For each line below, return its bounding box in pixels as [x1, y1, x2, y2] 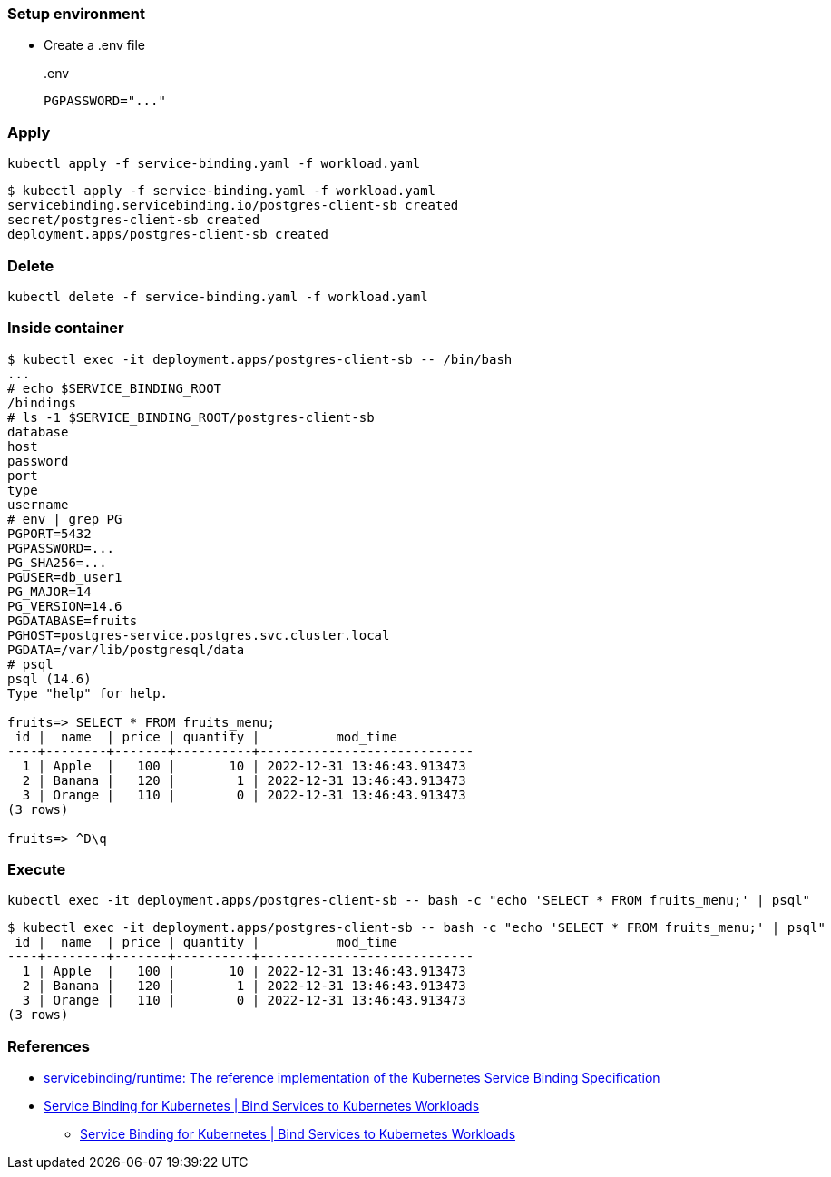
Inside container [7, 319, 124, 338]
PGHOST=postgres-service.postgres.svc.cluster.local [7, 627, 390, 642]
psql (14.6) [7, 671, 92, 686]
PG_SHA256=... [7, 554, 107, 570]
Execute [7, 860, 66, 878]
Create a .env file [44, 37, 145, 54]
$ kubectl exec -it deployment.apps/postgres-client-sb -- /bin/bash [7, 351, 513, 367]
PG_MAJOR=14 [7, 584, 92, 599]
